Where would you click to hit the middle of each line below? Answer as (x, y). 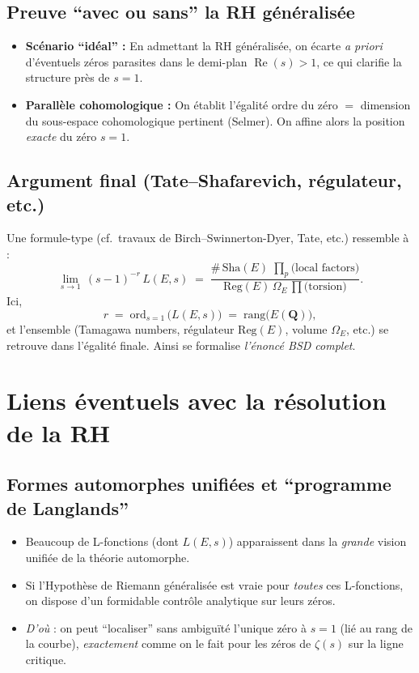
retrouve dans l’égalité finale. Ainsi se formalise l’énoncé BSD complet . (181, 345)
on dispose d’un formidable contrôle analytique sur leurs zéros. (180, 601)
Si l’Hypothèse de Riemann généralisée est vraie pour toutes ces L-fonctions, (214, 584)
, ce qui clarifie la (359, 61)
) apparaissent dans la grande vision (317, 541)
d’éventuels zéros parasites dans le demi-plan (136, 61)
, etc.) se (368, 328)
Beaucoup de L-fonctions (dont (102, 541)
